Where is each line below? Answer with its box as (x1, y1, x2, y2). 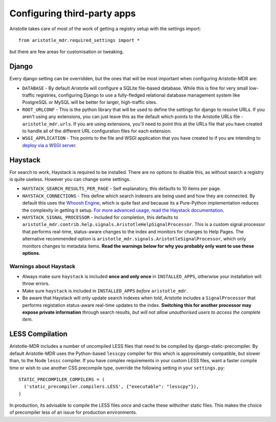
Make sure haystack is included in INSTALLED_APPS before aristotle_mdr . (22, 287, 188, 294)
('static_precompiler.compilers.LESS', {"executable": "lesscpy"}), (24, 384, 199, 390)
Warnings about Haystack (9, 262, 76, 270)
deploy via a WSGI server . (22, 142, 77, 148)
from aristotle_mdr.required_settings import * (18, 37, 140, 43)
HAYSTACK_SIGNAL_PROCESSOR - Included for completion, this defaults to (22, 214, 178, 220)
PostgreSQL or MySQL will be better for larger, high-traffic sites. (22, 99, 157, 105)
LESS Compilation (9, 330, 67, 339)
